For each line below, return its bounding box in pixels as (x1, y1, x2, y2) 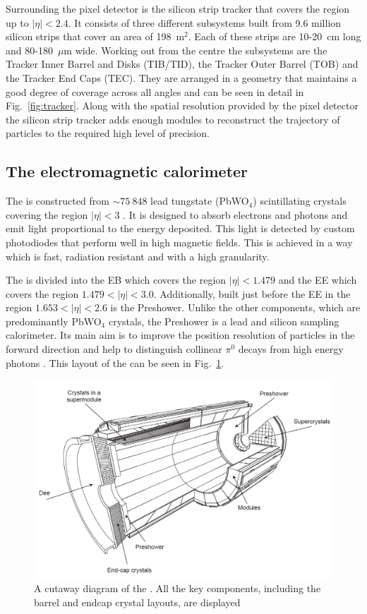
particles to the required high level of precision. (6, 126, 210, 140)
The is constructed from (6, 193, 109, 208)
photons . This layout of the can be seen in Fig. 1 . (6, 355, 224, 370)
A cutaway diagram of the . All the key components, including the (34, 581, 321, 595)
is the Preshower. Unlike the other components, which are (110, 300, 361, 315)
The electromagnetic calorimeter (6, 160, 248, 182)
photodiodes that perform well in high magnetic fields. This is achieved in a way (6, 234, 353, 249)
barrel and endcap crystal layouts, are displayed (34, 594, 241, 609)
